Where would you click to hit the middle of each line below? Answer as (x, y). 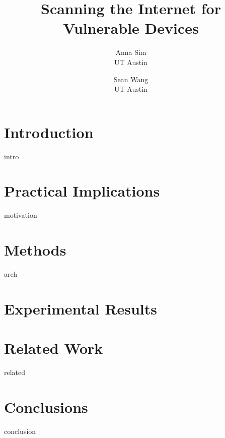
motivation (21, 215)
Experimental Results (81, 308)
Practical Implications (82, 191)
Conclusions (46, 406)
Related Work (54, 348)
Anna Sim (131, 52)
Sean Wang (131, 79)
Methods (35, 250)
